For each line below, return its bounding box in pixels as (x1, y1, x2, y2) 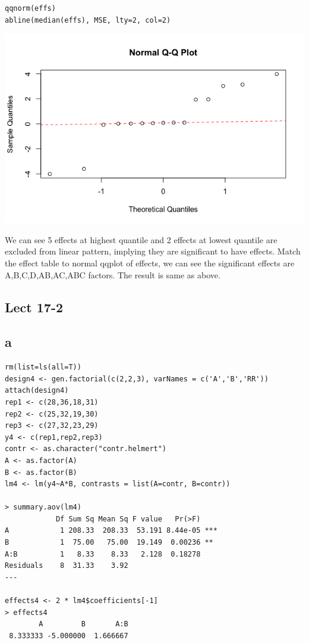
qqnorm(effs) (5, 4, 56, 13)
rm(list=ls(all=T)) (5, 363, 81, 372)
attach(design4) (5, 386, 69, 395)
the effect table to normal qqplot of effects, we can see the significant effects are (5, 256, 295, 269)
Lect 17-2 (5, 297, 64, 316)
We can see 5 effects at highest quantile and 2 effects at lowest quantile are (5, 233, 278, 246)
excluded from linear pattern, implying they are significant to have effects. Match (5, 245, 301, 257)
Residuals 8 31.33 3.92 (5, 561, 128, 570)
